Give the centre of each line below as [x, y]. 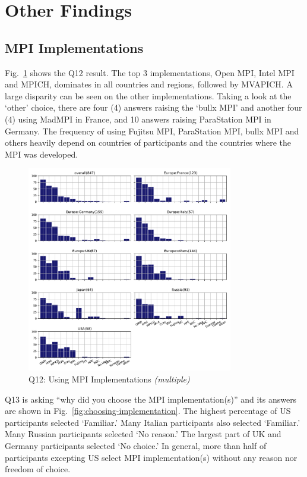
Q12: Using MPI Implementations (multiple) [109, 379]
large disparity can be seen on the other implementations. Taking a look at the [148, 95]
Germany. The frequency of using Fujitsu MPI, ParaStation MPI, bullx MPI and [152, 131]
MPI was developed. [42, 154]
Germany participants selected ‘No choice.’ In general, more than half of [136, 446]
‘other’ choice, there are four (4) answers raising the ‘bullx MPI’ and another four [153, 107]
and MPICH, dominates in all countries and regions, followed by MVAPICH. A [149, 84]
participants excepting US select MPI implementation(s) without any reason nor [151, 457]
